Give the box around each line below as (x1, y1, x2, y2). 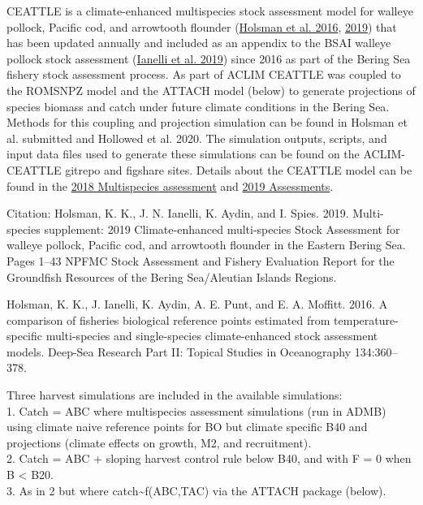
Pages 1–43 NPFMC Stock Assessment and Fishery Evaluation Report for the (6, 252, 395, 269)
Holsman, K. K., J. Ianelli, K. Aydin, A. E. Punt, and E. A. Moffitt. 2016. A (6, 296, 388, 313)
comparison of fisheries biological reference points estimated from (6, 311, 330, 328)
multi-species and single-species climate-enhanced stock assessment (45, 327, 378, 344)
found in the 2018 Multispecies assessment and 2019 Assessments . (6, 177, 334, 194)
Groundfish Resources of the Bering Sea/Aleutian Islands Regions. (6, 268, 337, 285)
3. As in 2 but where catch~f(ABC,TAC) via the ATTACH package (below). (6, 481, 386, 499)
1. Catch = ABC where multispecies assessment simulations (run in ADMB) (6, 402, 386, 419)
